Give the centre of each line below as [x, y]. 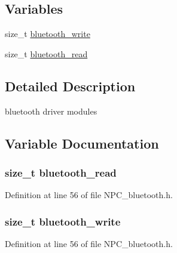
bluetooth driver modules [51, 111]
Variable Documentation [82, 143]
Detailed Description [70, 86]
